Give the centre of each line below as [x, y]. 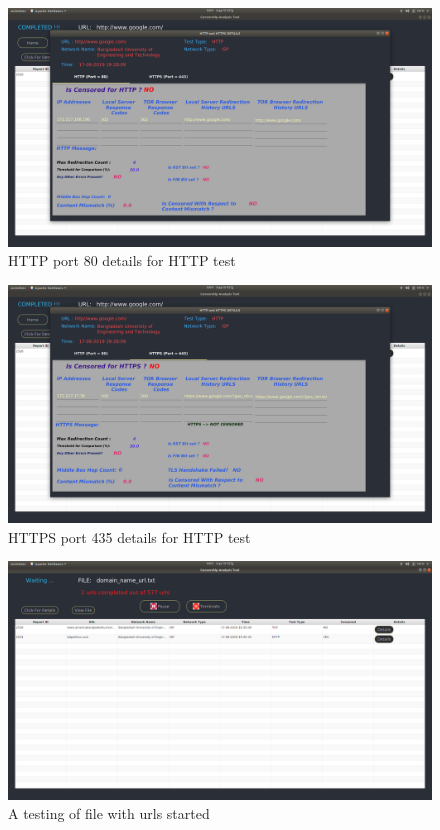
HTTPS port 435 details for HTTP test [129, 536]
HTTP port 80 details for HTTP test [122, 260]
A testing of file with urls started [109, 813]
